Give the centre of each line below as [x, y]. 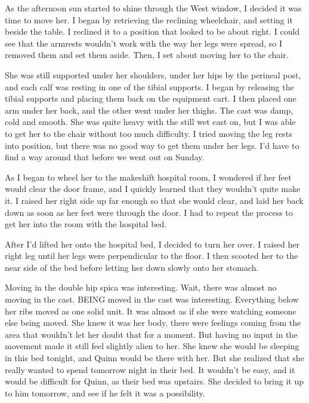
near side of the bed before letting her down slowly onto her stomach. [132, 267]
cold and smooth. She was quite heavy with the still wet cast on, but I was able [150, 122]
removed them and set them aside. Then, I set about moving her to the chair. [147, 55]
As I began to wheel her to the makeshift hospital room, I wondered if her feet [148, 177]
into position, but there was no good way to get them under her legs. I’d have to [152, 145]
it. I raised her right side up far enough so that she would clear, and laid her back [154, 200]
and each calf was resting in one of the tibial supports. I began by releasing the [149, 86]
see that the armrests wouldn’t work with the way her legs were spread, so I [143, 43]
